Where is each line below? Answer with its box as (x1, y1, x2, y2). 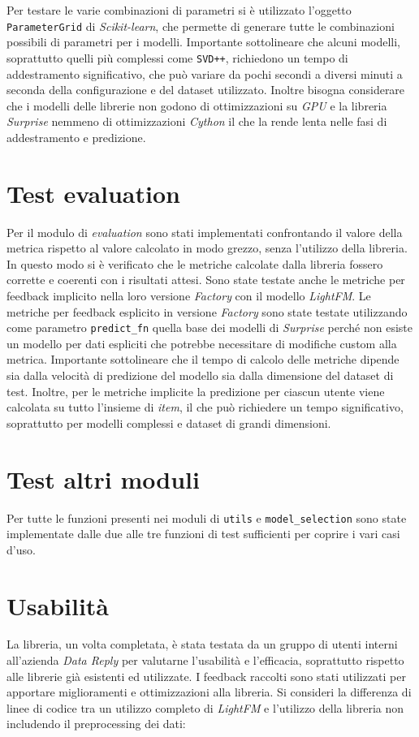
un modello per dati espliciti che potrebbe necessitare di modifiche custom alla (6, 334, 397, 351)
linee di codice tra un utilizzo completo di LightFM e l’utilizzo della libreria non (6, 699, 404, 716)
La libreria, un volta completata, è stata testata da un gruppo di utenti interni (6, 636, 398, 653)
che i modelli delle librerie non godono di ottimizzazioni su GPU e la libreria (6, 97, 387, 114)
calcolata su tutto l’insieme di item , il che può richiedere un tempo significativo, (6, 399, 404, 416)
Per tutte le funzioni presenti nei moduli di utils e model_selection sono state (6, 509, 407, 526)
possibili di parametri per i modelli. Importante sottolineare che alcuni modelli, (6, 33, 401, 50)
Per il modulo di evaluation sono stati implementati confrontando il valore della (6, 223, 403, 240)
